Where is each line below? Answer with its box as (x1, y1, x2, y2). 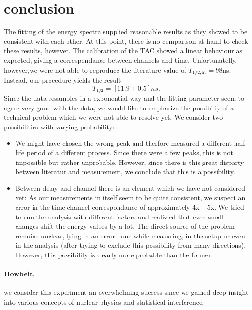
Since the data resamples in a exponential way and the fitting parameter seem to (4, 93, 244, 103)
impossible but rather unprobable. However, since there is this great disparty (15, 157, 244, 167)
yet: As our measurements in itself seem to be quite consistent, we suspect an (15, 192, 246, 202)
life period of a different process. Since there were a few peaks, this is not (15, 147, 233, 157)
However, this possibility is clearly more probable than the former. (15, 249, 213, 259)
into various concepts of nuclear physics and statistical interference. (4, 296, 204, 307)
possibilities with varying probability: (4, 121, 115, 131)
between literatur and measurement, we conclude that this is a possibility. (15, 166, 235, 177)
